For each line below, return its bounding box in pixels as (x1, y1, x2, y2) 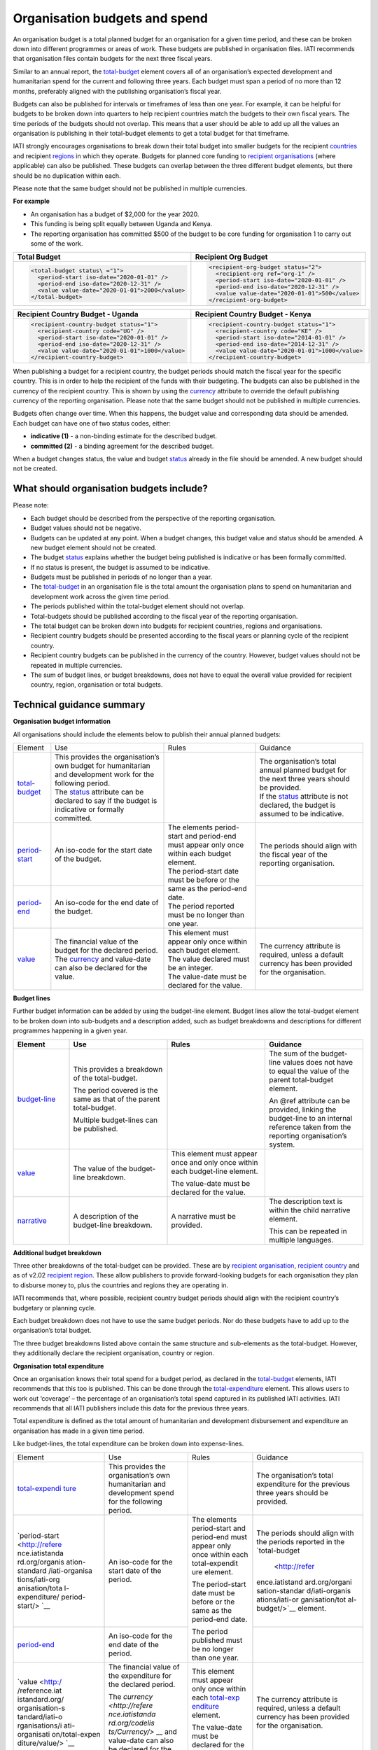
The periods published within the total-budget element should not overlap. (30, 602, 245, 610)
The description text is (269, 1196, 343, 1206)
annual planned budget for (259, 765, 347, 775)
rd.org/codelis (108, 1718, 155, 1728)
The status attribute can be (55, 787, 144, 797)
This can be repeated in (269, 1226, 347, 1235)
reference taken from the (269, 1122, 351, 1132)
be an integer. (167, 963, 213, 973)
